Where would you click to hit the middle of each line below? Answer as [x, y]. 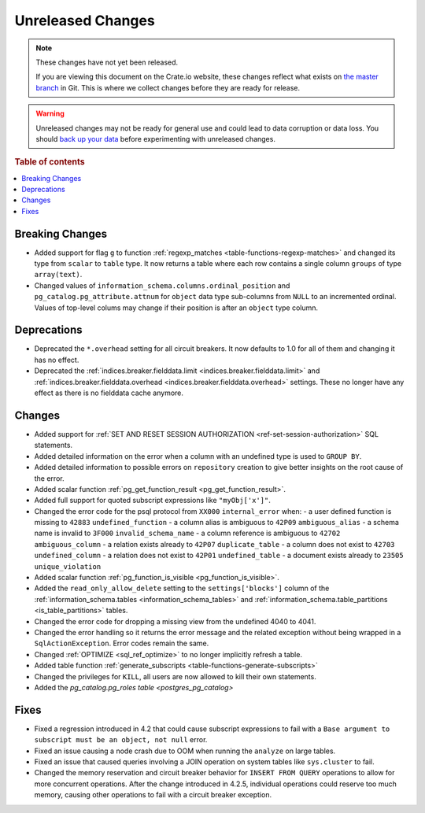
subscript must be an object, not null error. [121, 740]
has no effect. [57, 360]
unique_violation [68, 566]
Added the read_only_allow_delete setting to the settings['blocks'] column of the [182, 588]
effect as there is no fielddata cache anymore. [109, 393]
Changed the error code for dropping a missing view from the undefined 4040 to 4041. [175, 621]
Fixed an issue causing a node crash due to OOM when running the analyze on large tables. [185, 751]
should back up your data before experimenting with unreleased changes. [155, 139]
